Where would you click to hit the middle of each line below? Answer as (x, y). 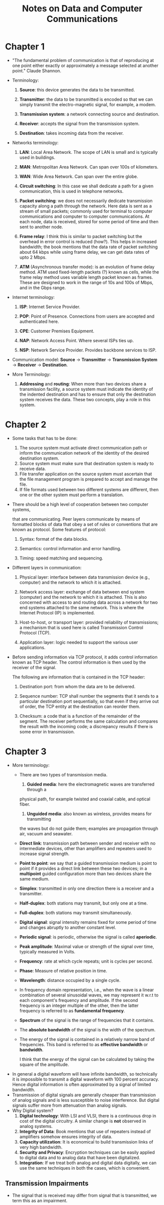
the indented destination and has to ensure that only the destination (88, 394)
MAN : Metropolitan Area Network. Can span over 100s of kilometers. (89, 167)
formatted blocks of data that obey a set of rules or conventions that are (85, 524)
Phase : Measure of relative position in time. (63, 970)
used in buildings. (37, 157)
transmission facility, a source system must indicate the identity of (86, 389)
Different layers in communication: (47, 567)
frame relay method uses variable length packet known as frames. (86, 277)
